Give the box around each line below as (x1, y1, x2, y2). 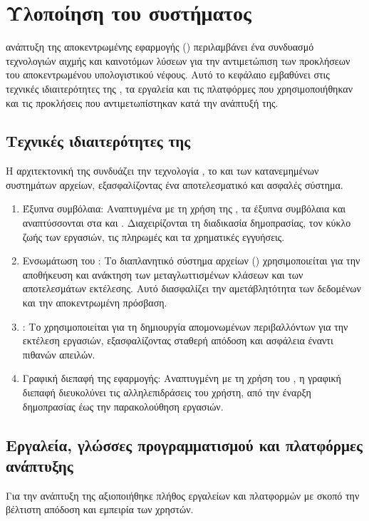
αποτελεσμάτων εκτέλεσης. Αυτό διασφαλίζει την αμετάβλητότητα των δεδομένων (22, 281, 361, 296)
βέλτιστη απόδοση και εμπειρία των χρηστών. (6, 502, 194, 517)
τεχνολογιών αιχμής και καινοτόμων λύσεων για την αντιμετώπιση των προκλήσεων (6, 53, 350, 68)
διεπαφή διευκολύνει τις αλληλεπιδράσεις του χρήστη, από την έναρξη (22, 385, 311, 400)
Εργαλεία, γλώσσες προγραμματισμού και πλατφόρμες (6, 433, 363, 455)
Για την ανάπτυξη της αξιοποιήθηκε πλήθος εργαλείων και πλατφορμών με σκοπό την (6, 488, 360, 502)
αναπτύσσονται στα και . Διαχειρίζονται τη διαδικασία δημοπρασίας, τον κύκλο (22, 215, 351, 230)
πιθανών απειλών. (22, 346, 95, 361)
